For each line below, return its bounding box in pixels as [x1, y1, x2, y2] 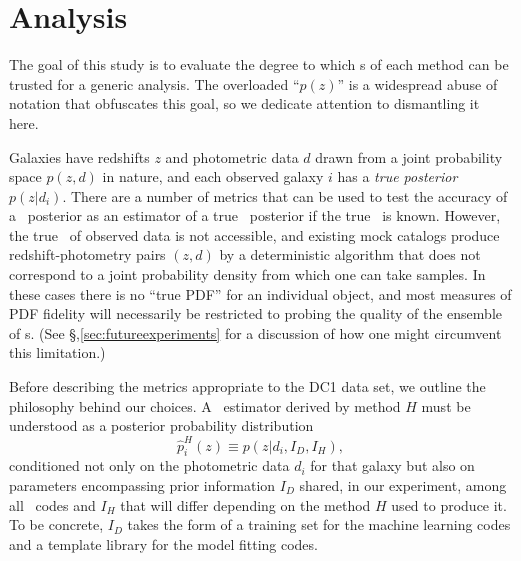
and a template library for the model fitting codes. [9, 533, 318, 554]
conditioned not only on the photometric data [9, 455, 290, 476]
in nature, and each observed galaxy [102, 166, 324, 187]
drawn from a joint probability [315, 146, 503, 167]
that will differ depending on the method [120, 494, 371, 515]
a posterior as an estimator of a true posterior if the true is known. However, [9, 205, 501, 226]
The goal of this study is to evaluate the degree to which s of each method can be [9, 54, 509, 75]
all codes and [9, 494, 96, 515]
